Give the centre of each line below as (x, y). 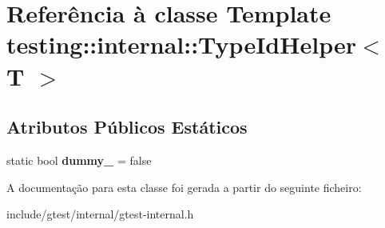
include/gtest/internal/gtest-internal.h (100, 214)
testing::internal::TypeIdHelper (181, 44)
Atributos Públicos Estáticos (127, 127)
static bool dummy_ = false (79, 160)
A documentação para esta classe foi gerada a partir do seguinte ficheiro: (184, 187)
